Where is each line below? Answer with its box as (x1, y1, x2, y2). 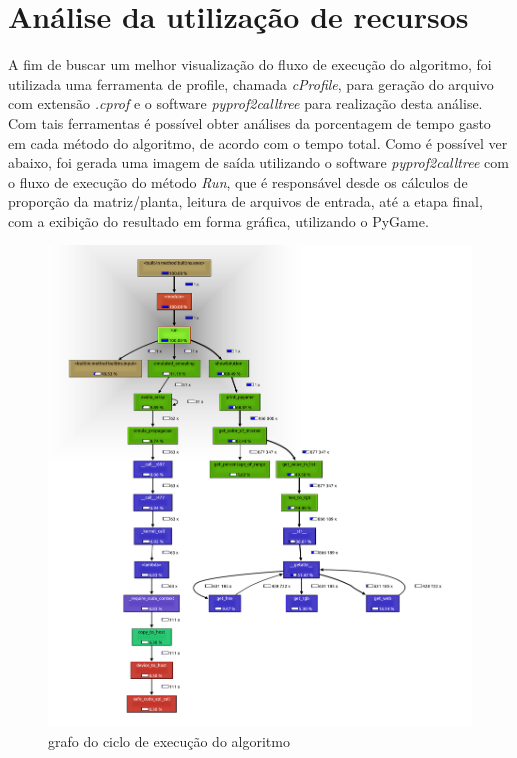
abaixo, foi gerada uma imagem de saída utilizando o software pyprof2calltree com (8, 152, 509, 173)
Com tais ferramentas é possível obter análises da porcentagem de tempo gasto (8, 112, 491, 133)
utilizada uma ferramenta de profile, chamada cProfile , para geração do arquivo (8, 73, 494, 94)
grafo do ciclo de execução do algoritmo (48, 730, 290, 751)
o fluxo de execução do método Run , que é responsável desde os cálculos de (8, 171, 468, 192)
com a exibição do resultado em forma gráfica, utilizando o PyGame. (8, 210, 429, 231)
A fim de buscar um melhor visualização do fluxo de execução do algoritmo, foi (8, 54, 492, 75)
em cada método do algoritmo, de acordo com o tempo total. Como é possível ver (8, 132, 508, 153)
